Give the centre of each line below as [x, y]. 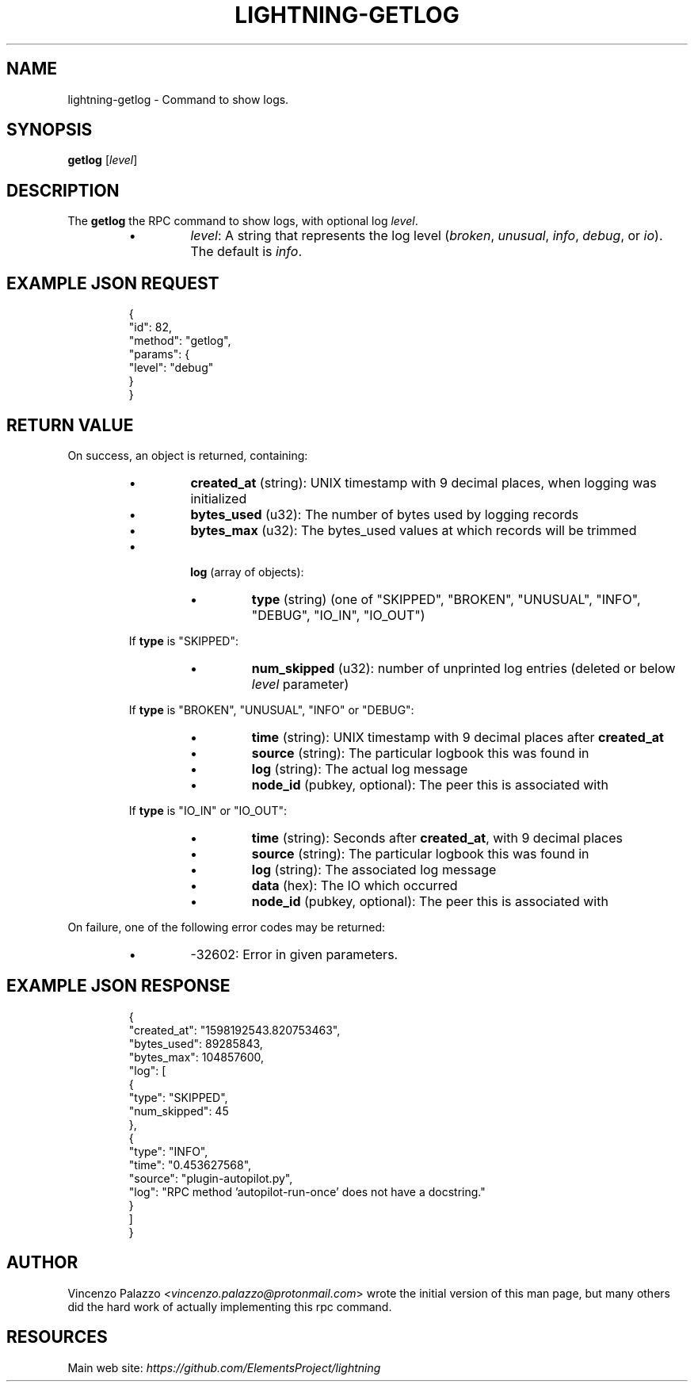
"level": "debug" [171, 368]
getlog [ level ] [103, 160]
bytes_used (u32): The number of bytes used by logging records [385, 514]
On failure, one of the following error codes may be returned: [227, 927]
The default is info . [246, 252]
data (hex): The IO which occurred [355, 885]
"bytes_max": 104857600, [196, 1057]
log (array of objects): [247, 572]
